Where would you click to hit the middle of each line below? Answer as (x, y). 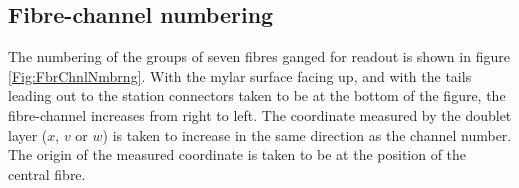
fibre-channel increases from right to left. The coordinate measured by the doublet (260, 114)
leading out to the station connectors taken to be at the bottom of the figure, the (257, 95)
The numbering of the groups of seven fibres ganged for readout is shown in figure (259, 56)
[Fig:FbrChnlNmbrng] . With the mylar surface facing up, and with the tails (240, 75)
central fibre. (47, 173)
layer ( (28, 134)
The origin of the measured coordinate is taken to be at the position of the (237, 154)
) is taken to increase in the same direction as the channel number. (307, 134)
